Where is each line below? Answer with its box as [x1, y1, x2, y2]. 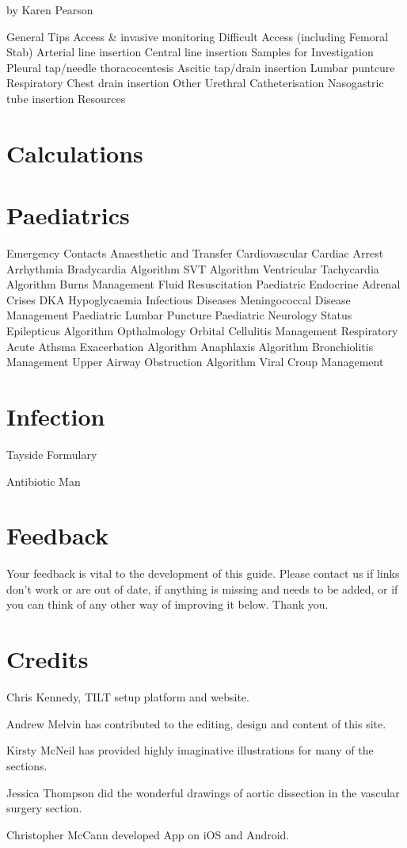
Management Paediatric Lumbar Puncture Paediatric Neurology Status [6, 307, 352, 323]
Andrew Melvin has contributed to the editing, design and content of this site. [6, 715, 386, 731]
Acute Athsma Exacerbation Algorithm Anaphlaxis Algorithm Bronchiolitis [6, 338, 374, 354]
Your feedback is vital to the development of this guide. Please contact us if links [6, 565, 400, 582]
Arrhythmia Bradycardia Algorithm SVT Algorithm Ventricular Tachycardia [6, 260, 379, 277]
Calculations [6, 136, 143, 169]
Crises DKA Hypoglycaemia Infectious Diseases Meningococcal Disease [6, 291, 351, 307]
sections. [6, 757, 48, 774]
